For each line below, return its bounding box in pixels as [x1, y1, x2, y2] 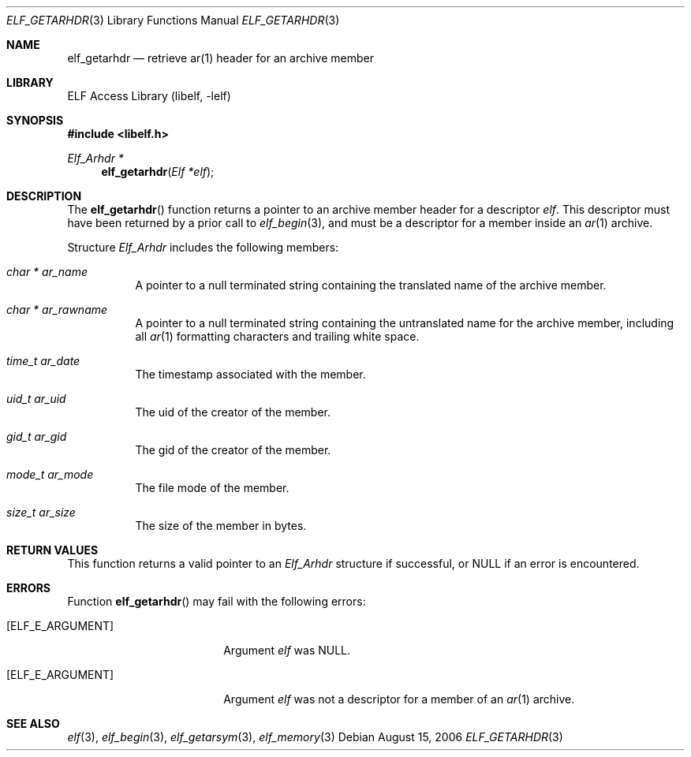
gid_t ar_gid [6, 430, 67, 443]
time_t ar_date [6, 354, 80, 367]
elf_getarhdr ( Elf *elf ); [101, 165, 215, 178]
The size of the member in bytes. [135, 519, 307, 532]
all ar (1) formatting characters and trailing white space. [135, 330, 420, 343]
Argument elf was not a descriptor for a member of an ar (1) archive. [223, 692, 575, 706]
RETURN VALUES [6, 543, 99, 557]
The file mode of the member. [135, 481, 289, 494]
